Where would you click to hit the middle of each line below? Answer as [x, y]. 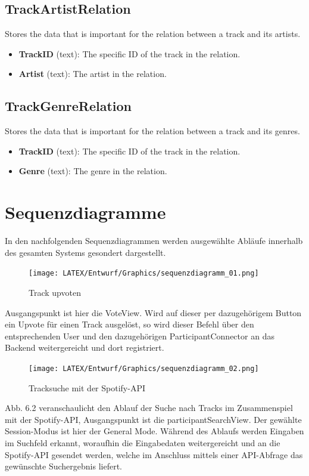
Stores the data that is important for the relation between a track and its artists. [153, 34]
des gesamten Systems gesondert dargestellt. [85, 252]
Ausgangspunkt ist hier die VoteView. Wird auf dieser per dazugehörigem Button [153, 312]
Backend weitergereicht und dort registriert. [85, 347]
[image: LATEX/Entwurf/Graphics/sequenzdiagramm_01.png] [144, 273]
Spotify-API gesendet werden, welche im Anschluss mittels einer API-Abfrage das [154, 454]
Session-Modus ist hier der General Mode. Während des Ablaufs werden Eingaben [154, 431]
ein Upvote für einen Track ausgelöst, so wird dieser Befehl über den [129, 324]
